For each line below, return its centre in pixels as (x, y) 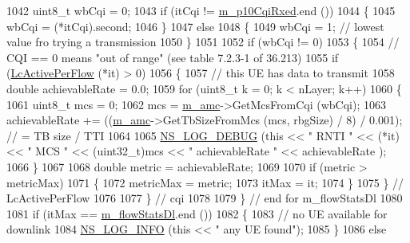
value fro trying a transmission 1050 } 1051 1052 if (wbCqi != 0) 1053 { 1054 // (203, 42)
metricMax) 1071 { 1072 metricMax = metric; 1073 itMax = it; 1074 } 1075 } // (205, 182)
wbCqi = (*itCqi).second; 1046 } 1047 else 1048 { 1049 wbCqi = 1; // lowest (195, 26)
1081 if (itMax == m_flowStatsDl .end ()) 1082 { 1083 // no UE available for (197, 213)
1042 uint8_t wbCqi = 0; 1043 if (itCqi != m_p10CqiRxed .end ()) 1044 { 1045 (201, 10)
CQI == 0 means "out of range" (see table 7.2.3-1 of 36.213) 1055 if (173, 57)
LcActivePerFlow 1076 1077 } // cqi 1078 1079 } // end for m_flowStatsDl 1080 (205, 198)
